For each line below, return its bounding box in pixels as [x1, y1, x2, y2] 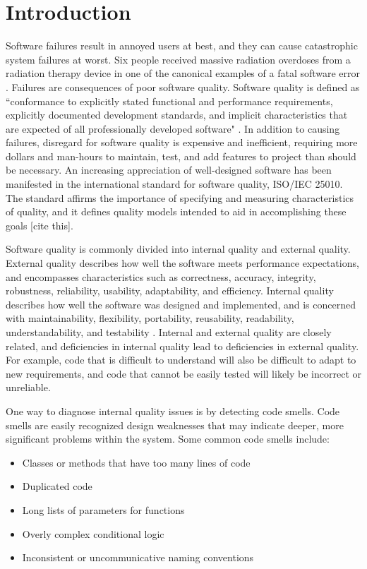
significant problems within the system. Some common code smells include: [6, 431, 330, 446]
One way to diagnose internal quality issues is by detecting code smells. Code [6, 403, 340, 418]
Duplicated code [22, 479, 92, 493]
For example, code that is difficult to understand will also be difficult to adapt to [6, 352, 356, 367]
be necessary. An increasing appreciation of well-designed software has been [6, 162, 332, 177]
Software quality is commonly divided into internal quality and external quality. [6, 241, 351, 256]
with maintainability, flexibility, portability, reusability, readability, [6, 311, 294, 325]
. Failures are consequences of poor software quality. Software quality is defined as [6, 79, 360, 94]
